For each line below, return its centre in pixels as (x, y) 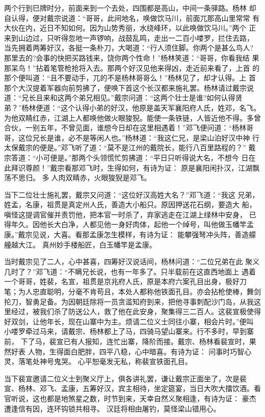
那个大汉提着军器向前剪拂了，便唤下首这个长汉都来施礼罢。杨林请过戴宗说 (129, 87)
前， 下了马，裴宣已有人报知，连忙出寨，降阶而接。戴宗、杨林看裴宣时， (127, 341)
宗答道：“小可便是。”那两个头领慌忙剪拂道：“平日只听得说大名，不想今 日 (126, 157)
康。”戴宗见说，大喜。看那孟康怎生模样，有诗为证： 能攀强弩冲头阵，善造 (127, 234)
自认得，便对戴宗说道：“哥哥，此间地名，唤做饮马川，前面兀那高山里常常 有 (132, 18)
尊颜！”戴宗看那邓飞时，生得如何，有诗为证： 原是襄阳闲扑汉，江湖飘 (142, 167)
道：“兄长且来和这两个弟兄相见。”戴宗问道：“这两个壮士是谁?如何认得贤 (123, 98)
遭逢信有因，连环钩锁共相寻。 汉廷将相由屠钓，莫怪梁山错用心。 (112, 408)
